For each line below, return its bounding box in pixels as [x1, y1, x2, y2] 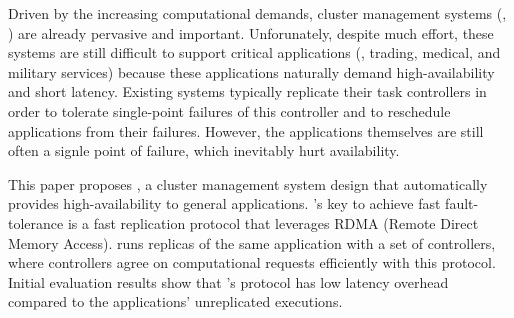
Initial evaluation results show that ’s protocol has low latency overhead [8, 271, 449, 292]
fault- [445, 193, 479, 214]
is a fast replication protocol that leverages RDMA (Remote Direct [67, 212, 479, 233]
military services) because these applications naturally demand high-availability [8, 61, 495, 82]
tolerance [8, 212, 64, 233]
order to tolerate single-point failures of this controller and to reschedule [8, 100, 451, 121]
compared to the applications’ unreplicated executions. [8, 291, 343, 312]
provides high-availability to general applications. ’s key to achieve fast [8, 193, 441, 214]
